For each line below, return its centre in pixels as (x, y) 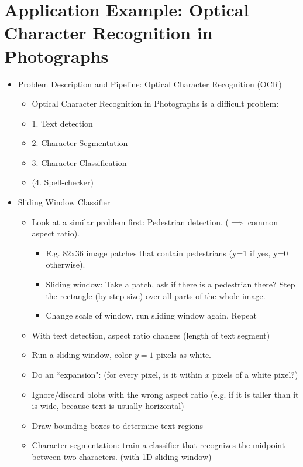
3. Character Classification (79, 162)
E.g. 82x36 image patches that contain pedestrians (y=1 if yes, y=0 (167, 253)
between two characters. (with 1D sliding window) (122, 456)
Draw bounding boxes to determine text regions (118, 425)
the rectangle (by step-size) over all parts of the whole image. (156, 295)
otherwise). (66, 264)
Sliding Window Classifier (64, 202)
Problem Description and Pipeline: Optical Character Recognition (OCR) (150, 84)
